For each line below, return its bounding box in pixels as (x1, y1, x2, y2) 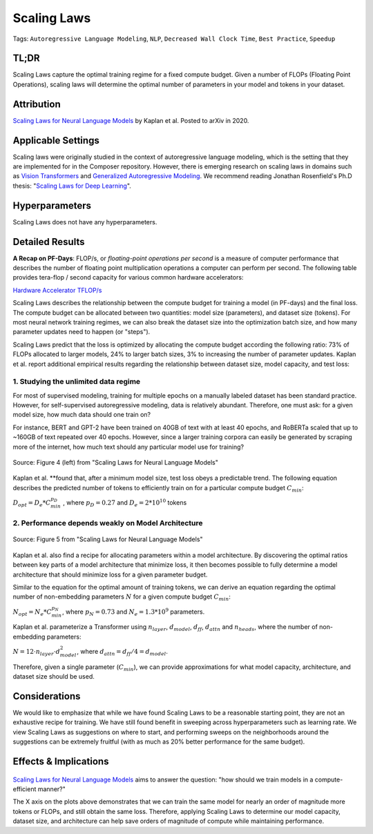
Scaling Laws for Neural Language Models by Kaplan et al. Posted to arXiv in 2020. (12, 116, 249, 124)
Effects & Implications (12, 755, 109, 767)
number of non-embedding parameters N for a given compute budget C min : (12, 592, 231, 603)
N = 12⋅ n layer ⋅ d (12, 648, 60, 657)
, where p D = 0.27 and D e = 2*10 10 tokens (63, 498, 187, 508)
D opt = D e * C (12, 499, 51, 508)
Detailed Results (12, 235, 85, 248)
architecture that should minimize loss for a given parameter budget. (12, 570, 208, 579)
